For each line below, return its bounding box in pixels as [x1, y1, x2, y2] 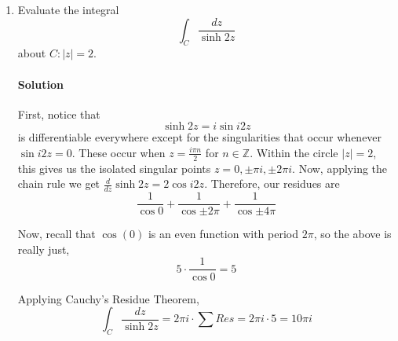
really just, [17, 240, 70, 257]
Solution [17, 75, 64, 92]
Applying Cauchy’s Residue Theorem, [17, 290, 199, 306]
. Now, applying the [292, 159, 388, 176]
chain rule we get [17, 175, 100, 192]
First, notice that [17, 105, 100, 122]
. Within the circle [250, 144, 338, 160]
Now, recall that [17, 225, 96, 242]
